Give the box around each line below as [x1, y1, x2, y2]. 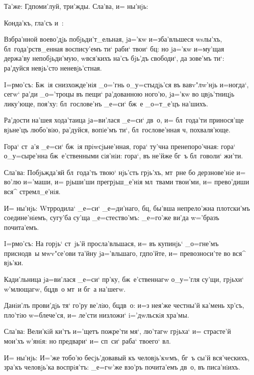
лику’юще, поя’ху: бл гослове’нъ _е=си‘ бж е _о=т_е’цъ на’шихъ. [4, 98, 208, 108]
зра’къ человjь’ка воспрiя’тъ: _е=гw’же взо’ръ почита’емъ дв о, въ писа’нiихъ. [4, 362, 240, 372]
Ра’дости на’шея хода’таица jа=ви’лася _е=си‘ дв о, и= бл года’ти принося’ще [4, 115, 244, 125]
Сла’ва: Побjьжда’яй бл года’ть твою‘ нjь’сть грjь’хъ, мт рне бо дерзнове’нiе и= [4, 167, 246, 177]
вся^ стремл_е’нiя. [4, 186, 61, 196]
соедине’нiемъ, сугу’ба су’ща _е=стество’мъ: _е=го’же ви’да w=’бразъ [4, 212, 220, 223]
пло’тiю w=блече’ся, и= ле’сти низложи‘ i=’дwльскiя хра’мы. [4, 309, 189, 320]
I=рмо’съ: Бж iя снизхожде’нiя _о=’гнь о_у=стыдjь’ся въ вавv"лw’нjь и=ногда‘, [4, 79, 249, 89]
